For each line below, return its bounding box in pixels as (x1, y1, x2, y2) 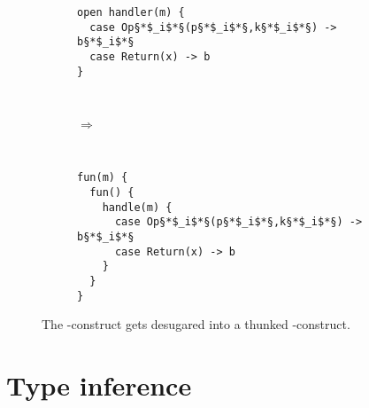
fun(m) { (77, 171, 128, 184)
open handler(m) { (77, 6, 185, 19)
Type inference (6, 367, 192, 404)
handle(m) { (102, 200, 173, 214)
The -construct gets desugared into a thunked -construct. (42, 315, 350, 333)
